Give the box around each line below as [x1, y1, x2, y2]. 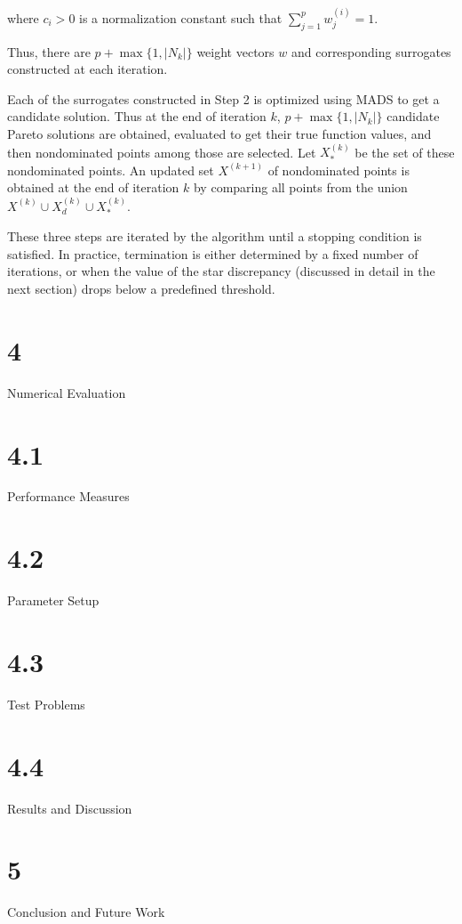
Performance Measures [7, 487, 130, 506]
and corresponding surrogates [291, 42, 451, 61]
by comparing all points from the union [193, 178, 408, 197]
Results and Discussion [7, 798, 132, 817]
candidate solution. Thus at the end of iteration [7, 107, 267, 126]
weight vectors [196, 42, 275, 61]
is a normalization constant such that [79, 8, 283, 27]
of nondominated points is [267, 160, 410, 179]
